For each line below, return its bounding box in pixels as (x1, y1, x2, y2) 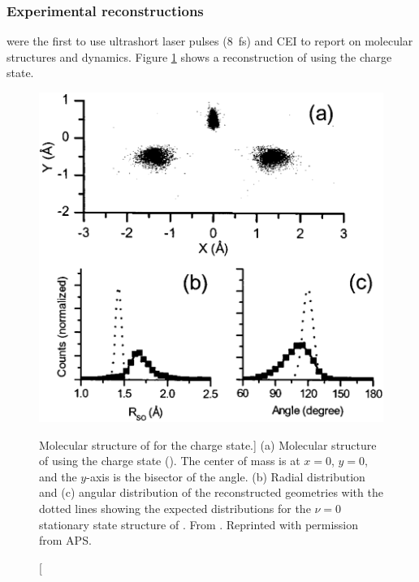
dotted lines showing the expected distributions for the (39, 499, 311, 516)
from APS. (39, 532, 92, 549)
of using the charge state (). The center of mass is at (39, 452, 300, 469)
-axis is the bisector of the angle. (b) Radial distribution (86, 468, 365, 485)
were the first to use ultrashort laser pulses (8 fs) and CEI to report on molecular (6, 32, 413, 50)
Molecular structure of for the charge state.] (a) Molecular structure (39, 436, 377, 453)
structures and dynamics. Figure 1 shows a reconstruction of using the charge (6, 48, 392, 65)
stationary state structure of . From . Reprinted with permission (39, 515, 359, 532)
